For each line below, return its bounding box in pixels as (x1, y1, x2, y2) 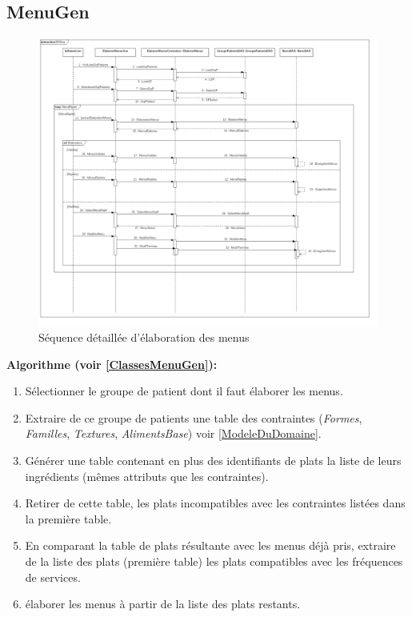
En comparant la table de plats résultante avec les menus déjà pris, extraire (25, 537, 396, 554)
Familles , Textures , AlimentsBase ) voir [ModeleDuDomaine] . (25, 425, 322, 442)
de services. (25, 568, 81, 585)
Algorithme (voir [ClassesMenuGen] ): (6, 355, 218, 372)
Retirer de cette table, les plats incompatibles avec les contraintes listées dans (25, 495, 406, 511)
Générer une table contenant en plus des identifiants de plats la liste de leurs (25, 452, 402, 468)
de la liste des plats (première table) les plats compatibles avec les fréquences (25, 552, 403, 569)
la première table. (25, 510, 112, 527)
